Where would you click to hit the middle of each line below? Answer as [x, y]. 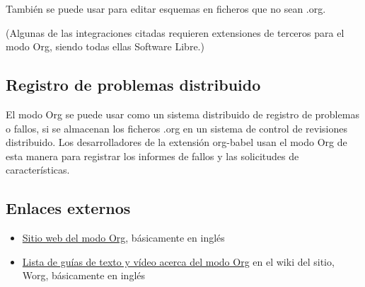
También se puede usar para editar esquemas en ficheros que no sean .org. [166, 9]
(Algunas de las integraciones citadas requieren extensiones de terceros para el [175, 32]
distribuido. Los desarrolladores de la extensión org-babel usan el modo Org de [176, 142]
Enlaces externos [68, 208]
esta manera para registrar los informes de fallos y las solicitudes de [152, 156]
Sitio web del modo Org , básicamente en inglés [123, 238]
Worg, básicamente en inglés [84, 275]
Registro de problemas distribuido [133, 85]
